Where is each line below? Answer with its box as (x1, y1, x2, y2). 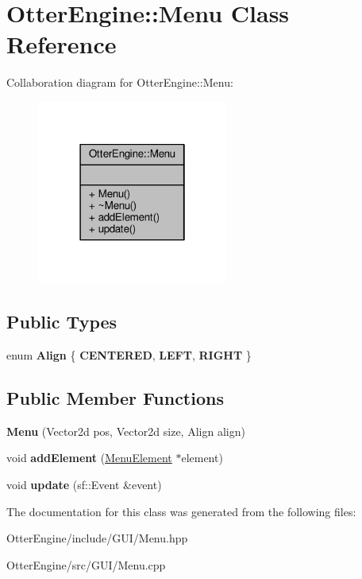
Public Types (6, 309, 117, 334)
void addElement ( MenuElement (6, 449, 172, 466)
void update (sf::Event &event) (6, 476, 162, 493)
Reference (6, 28, 117, 60)
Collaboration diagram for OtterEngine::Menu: (6, 74, 233, 91)
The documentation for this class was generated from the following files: (6, 503, 356, 519)
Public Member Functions (6, 386, 224, 410)
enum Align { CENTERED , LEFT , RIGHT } (6, 347, 252, 363)
